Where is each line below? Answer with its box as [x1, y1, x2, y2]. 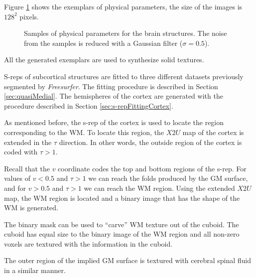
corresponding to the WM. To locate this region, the [4, 127, 164, 137]
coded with [4, 146, 38, 157]
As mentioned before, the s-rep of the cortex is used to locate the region [4, 117, 224, 128]
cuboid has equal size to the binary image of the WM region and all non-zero [4, 229, 240, 239]
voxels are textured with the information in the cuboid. [4, 238, 173, 249]
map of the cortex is [182, 127, 244, 137]
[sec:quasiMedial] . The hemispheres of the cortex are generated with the [4, 91, 223, 101]
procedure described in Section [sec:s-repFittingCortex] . [4, 100, 173, 111]
